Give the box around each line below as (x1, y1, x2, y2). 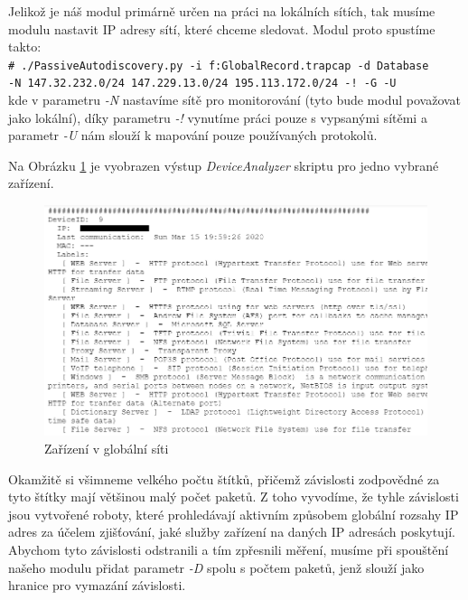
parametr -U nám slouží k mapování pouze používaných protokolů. (8, 126, 378, 145)
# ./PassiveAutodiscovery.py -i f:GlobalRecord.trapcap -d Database (8, 59, 429, 72)
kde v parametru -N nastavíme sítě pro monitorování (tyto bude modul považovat (8, 90, 462, 109)
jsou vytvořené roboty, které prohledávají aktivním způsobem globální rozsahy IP (8, 504, 459, 523)
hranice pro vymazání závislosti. (8, 576, 186, 595)
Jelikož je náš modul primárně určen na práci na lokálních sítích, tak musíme (8, 2, 435, 20)
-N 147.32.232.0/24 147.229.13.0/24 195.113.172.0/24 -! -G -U (8, 77, 397, 90)
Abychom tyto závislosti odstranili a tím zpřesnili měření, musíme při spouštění (8, 539, 449, 558)
